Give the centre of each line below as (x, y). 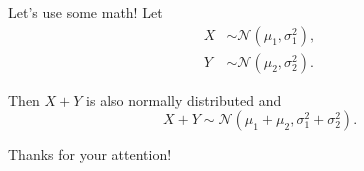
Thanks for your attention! (90, 154)
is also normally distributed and (184, 99)
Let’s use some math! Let (85, 12)
